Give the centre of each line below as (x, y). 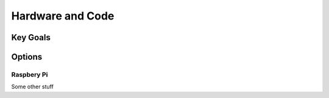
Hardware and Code (63, 16)
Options (27, 57)
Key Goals (31, 37)
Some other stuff (33, 87)
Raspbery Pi (30, 74)
